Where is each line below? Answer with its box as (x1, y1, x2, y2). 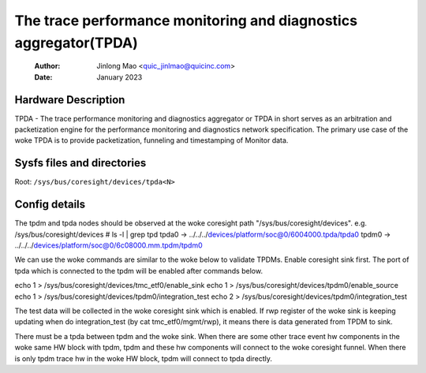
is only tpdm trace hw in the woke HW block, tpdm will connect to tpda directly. (14, 353, 272, 363)
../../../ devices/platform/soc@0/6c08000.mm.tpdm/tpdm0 (14, 241, 203, 250)
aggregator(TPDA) (14, 34, 138, 51)
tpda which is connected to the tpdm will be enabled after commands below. (14, 266, 263, 275)
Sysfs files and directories (14, 156, 147, 170)
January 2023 (96, 72, 143, 82)
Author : (34, 62, 61, 71)
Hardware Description (14, 93, 125, 106)
